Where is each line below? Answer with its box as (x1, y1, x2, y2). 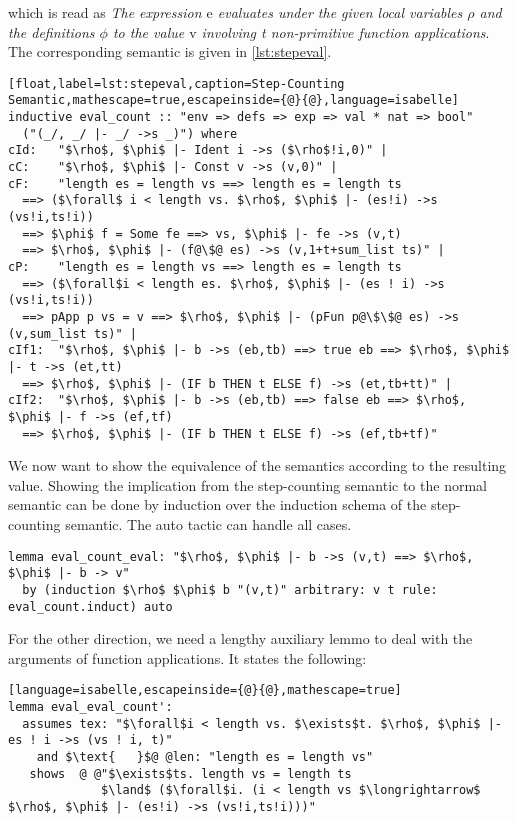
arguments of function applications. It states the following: (8, 647, 367, 668)
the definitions (8, 21, 95, 42)
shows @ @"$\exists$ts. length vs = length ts (29, 766, 352, 781)
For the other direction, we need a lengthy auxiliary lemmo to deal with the (8, 628, 473, 649)
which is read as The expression (8, 2, 202, 22)
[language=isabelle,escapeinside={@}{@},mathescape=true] (8, 683, 402, 698)
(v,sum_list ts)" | (8, 326, 137, 341)
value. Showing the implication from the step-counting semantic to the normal (8, 474, 487, 495)
